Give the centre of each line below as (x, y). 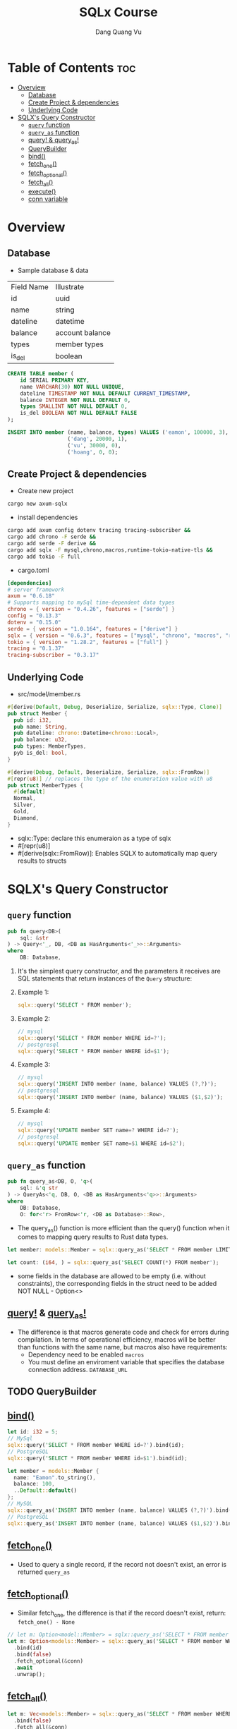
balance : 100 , (34, 1484)
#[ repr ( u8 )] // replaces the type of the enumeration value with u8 (110, 779)
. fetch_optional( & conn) (48, 1661)
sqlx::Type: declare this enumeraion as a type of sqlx (94, 838)
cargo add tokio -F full (44, 557)
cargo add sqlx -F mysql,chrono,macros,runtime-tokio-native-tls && (110, 550)
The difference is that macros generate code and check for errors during (123, 1332)
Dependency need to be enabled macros (86, 1354)
